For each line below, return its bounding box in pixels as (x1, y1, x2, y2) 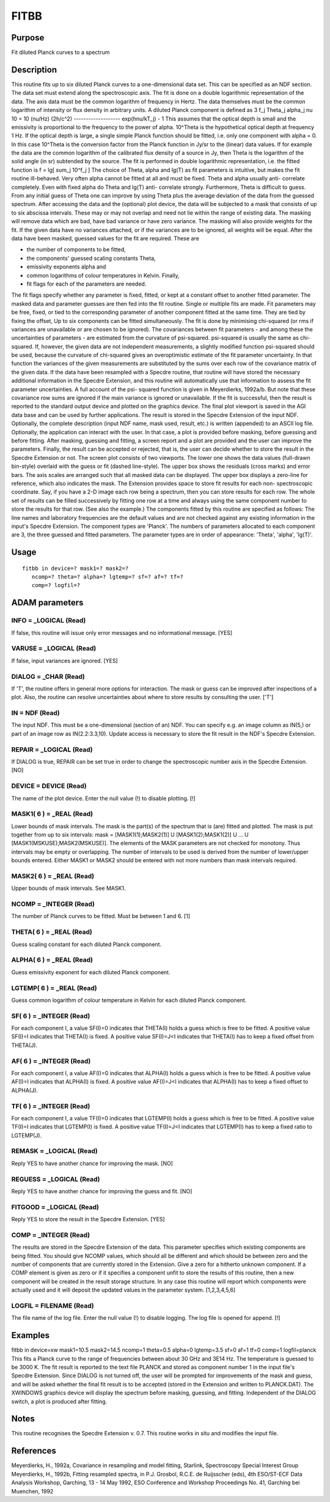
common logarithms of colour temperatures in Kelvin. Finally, (26, 272, 180, 279)
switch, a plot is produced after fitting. (11, 1397, 108, 1405)
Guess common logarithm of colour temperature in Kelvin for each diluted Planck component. (11, 996, 247, 1004)
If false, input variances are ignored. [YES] (11, 657, 119, 664)
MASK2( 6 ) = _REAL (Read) (11, 871, 95, 880)
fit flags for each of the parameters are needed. (26, 280, 147, 287)
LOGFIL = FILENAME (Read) (11, 1301, 94, 1310)
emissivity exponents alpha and (26, 263, 106, 270)
